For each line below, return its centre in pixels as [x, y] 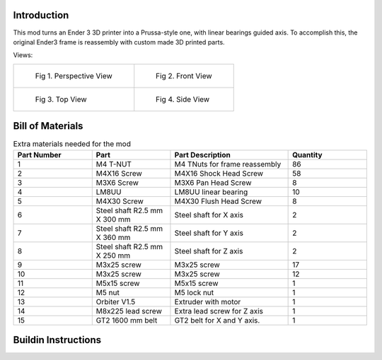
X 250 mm [113, 256]
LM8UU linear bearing [211, 192]
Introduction [41, 15]
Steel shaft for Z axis [209, 251]
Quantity [307, 155]
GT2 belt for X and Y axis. [217, 320]
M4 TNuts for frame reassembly [228, 164]
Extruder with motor [208, 301]
